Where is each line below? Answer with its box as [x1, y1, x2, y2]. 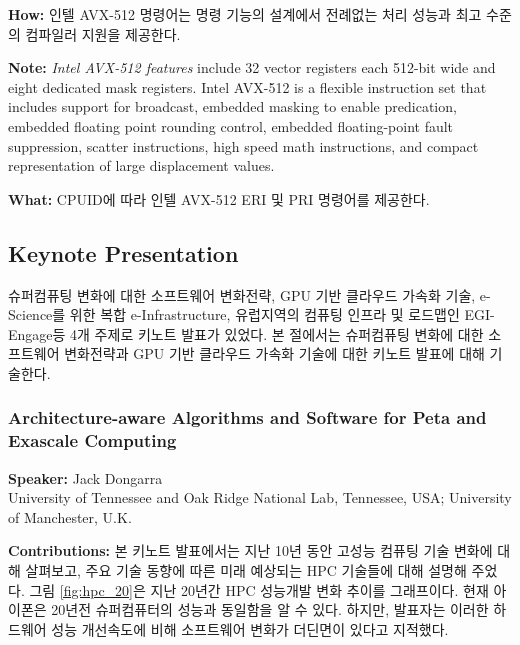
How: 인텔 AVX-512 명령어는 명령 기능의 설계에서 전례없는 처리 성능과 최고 [8, 4, 482, 24]
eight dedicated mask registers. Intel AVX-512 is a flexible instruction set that [8, 76, 487, 97]
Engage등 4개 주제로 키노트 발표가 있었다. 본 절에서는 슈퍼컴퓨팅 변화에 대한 [8, 323, 484, 344]
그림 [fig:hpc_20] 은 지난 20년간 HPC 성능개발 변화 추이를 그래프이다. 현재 [29, 579, 489, 600]
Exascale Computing [8, 428, 177, 453]
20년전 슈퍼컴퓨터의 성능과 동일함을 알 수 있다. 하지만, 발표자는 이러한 [51, 599, 489, 620]
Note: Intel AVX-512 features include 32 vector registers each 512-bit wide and [8, 57, 496, 78]
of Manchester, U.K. [8, 506, 132, 527]
